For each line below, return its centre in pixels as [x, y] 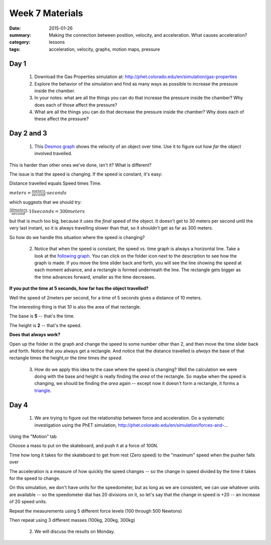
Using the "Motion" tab [33, 437]
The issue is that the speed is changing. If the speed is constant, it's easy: [86, 174]
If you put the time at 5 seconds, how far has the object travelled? [79, 288]
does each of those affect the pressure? [76, 105]
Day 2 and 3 [28, 133]
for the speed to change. [35, 478]
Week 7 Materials [46, 13]
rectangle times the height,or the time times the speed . [66, 358]
